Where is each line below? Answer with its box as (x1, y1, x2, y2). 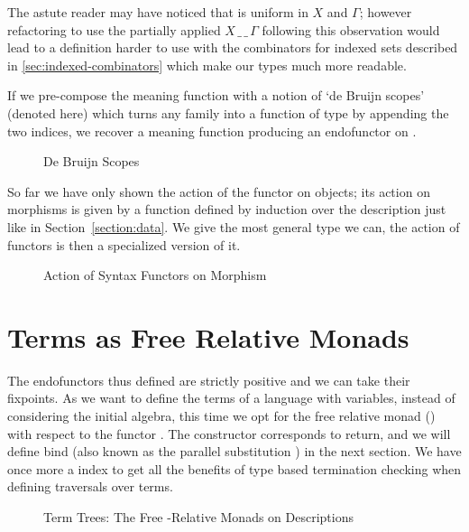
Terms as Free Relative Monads (7, 318, 409, 355)
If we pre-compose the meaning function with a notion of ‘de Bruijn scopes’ (7, 86, 425, 105)
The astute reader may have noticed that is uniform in (7, 3, 308, 21)
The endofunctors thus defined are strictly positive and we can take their (7, 370, 410, 389)
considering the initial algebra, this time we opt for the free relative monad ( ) (7, 406, 436, 425)
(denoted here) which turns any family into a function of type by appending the (7, 103, 449, 122)
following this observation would (262, 20, 440, 39)
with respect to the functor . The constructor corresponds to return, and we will (7, 424, 451, 443)
